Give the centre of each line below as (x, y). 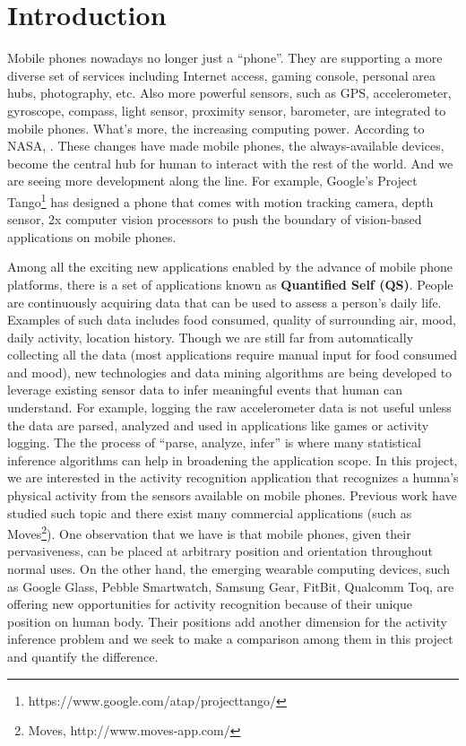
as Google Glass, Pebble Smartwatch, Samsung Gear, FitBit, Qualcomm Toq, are (231, 586)
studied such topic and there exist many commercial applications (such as (210, 512)
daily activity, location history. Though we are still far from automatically (211, 337)
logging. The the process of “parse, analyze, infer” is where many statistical (214, 442)
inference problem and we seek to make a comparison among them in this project (230, 639)
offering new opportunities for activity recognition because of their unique (210, 604)
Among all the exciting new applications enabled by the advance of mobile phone (230, 267)
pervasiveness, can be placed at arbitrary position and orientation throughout (220, 551)
